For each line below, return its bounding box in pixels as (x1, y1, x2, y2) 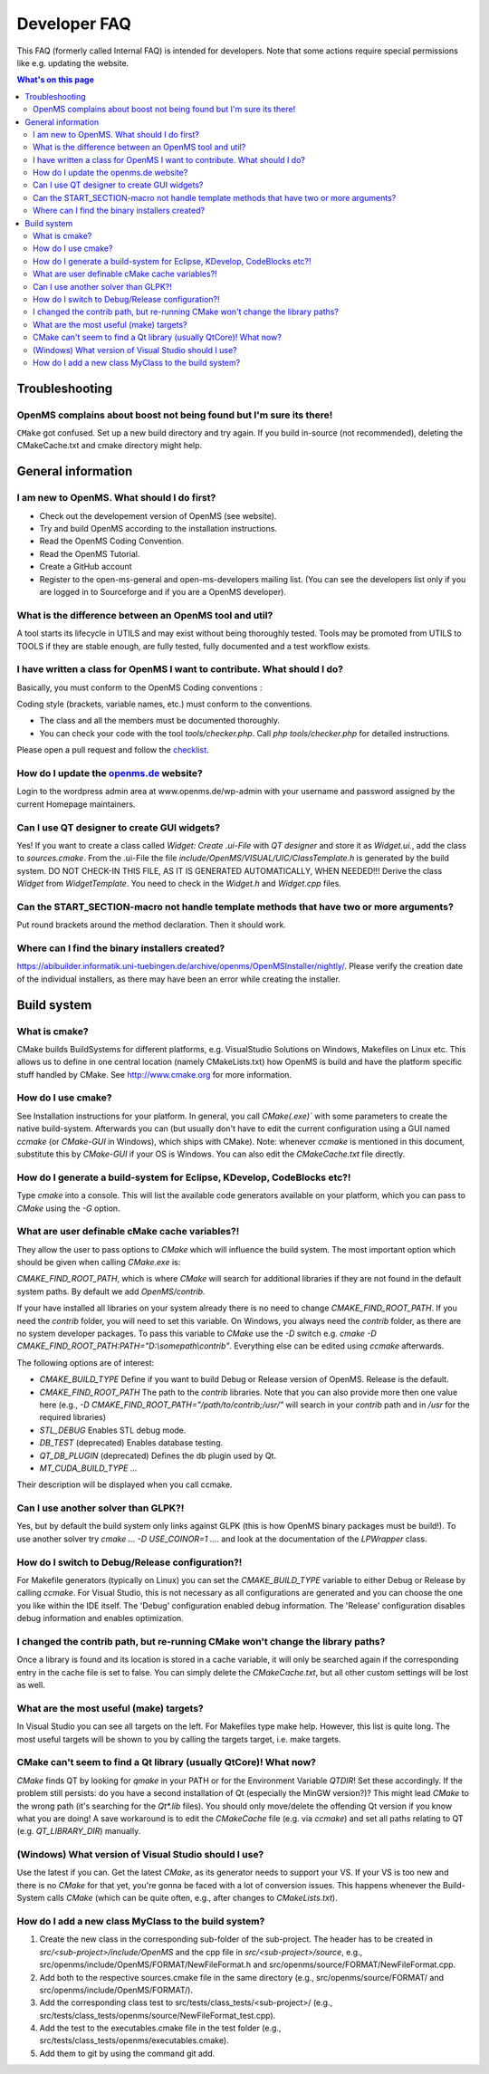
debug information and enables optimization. (16, 1613, 185, 1624)
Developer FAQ (16, 14, 131, 34)
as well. (16, 1680, 45, 1691)
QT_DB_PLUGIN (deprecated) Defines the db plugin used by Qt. (39, 1450, 276, 1461)
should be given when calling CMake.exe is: (16, 1257, 181, 1268)
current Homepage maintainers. (16, 798, 136, 810)
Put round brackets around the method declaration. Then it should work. (16, 919, 287, 930)
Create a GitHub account (39, 562, 132, 572)
